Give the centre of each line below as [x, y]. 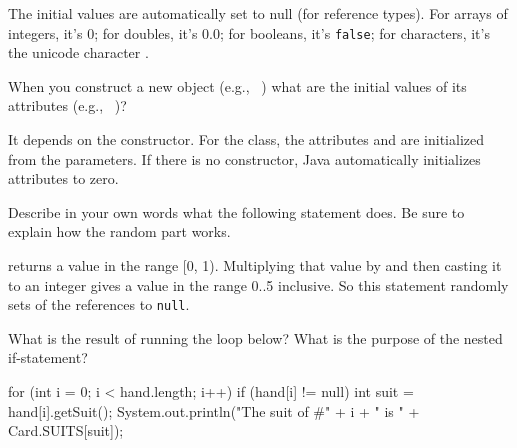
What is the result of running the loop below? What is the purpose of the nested [255, 337]
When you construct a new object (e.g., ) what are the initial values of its [237, 85]
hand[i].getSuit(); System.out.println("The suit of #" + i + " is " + [214, 410]
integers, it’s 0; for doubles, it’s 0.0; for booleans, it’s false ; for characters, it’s [249, 32]
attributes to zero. [63, 178]
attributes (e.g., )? [67, 105]
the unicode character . [78, 52]
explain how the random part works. [119, 231]
